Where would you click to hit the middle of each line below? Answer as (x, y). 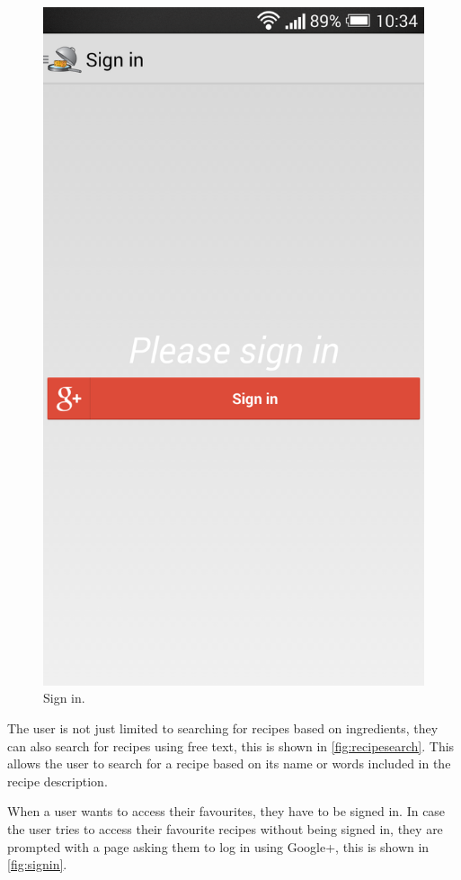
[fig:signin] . (37, 864)
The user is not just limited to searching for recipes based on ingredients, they (223, 727)
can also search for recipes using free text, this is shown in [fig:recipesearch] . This (231, 745)
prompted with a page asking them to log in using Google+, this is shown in (218, 846)
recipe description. (58, 781)
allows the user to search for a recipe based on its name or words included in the (229, 763)
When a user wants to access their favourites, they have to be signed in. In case (226, 811)
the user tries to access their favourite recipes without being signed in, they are (225, 828)
